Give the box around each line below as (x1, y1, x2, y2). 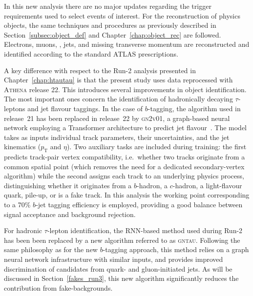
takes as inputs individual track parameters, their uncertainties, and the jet (4, 132, 230, 142)
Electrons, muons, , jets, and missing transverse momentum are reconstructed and (4, 39, 250, 49)
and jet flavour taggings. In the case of (27, 103, 143, 113)
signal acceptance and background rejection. (4, 209, 136, 219)
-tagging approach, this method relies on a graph (103, 244, 249, 255)
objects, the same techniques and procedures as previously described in (4, 20, 216, 30)
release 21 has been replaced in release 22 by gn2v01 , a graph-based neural (4, 113, 230, 123)
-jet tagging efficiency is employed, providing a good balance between (36, 199, 243, 210)
